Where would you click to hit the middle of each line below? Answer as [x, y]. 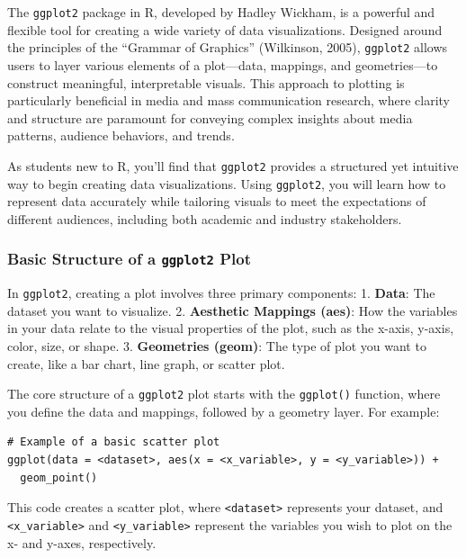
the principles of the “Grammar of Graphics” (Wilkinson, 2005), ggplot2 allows [228, 47]
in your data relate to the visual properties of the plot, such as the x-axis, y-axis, [231, 328]
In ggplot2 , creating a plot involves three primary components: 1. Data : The [221, 293]
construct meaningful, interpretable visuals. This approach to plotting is [206, 82]
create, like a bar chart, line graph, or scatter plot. [146, 363]
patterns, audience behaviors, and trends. [121, 135]
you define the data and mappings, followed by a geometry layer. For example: [224, 411]
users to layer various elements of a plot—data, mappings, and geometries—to [223, 64]
